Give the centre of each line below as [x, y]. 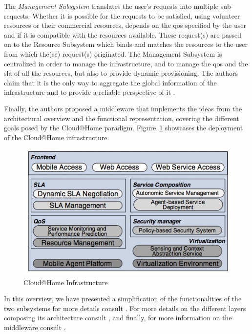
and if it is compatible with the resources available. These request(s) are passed [123, 34]
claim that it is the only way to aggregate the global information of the [110, 82]
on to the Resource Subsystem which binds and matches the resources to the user [126, 44]
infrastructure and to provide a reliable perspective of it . [90, 92]
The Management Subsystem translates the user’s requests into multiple [111, 6]
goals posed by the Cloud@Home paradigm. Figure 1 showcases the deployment [124, 128]
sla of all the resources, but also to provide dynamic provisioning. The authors [121, 73]
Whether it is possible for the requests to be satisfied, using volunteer [136, 15]
